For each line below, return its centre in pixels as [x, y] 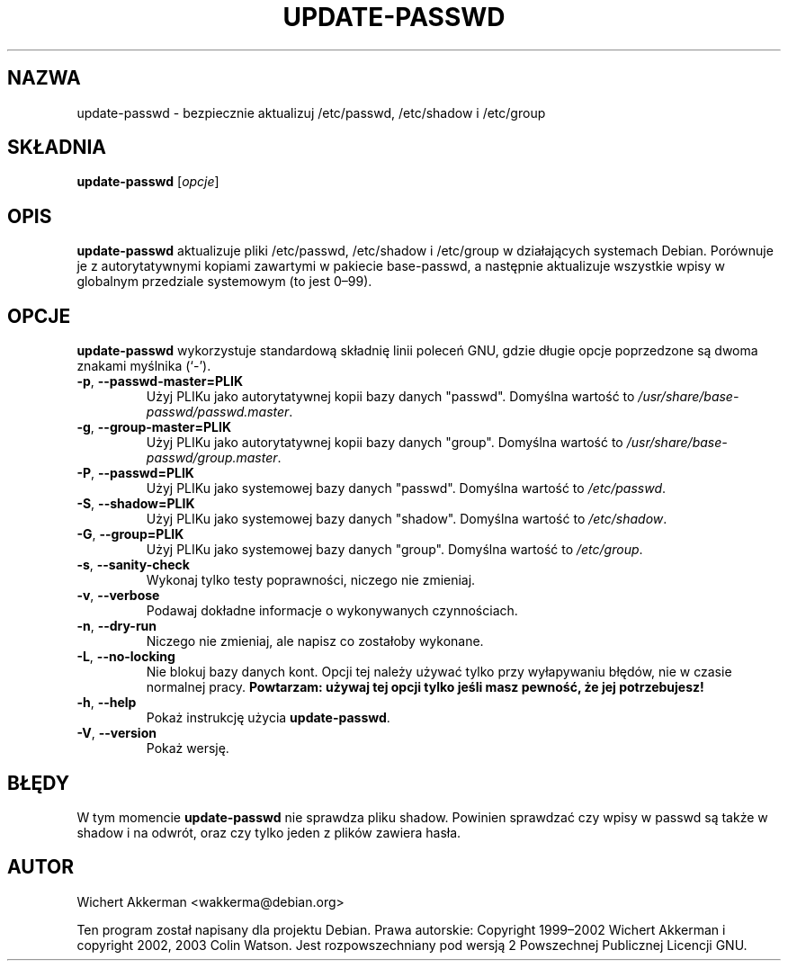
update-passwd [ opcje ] [148, 182]
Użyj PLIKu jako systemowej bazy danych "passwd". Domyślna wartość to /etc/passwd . [406, 488]
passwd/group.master [212, 458]
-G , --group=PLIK [130, 534]
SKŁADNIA [57, 148]
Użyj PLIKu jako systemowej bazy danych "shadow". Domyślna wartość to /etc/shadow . [407, 519]
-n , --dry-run [117, 626]
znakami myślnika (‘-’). [144, 366]
